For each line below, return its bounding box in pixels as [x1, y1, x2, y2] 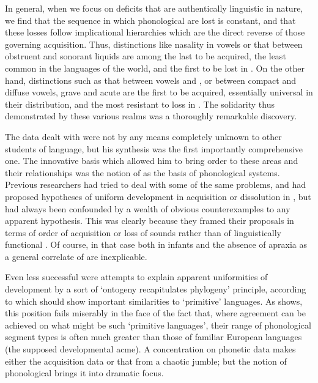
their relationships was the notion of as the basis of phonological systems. [5, 166, 280, 179]
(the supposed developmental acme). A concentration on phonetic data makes [5, 343, 296, 355]
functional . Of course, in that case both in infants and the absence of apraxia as [5, 238, 307, 251]
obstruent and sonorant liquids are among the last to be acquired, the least [5, 50, 286, 62]
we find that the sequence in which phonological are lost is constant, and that [5, 13, 296, 26]
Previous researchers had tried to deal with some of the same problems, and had [5, 178, 306, 191]
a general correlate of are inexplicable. [5, 250, 147, 262]
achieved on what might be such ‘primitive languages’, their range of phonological [5, 318, 311, 331]
